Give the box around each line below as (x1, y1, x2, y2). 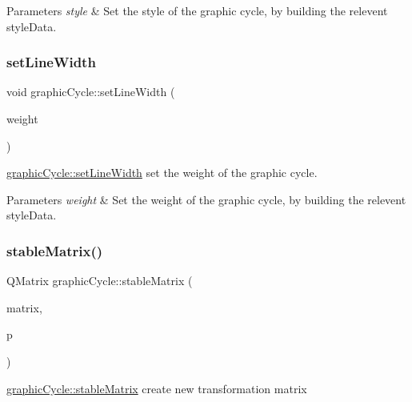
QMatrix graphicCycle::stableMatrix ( (6, 272, 193, 289)
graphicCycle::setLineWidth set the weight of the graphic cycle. (6, 164, 318, 181)
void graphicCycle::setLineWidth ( (6, 83, 175, 100)
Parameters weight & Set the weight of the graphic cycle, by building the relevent (6, 191, 406, 207)
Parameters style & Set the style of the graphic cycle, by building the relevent (6, 2, 388, 18)
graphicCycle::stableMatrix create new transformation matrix (6, 380, 307, 396)
